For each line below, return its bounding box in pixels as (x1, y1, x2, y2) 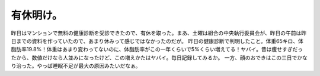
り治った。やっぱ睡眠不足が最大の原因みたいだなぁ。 (11, 62, 141, 70)
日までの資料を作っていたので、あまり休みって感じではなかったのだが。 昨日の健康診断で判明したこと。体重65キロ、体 (11, 37, 303, 44)
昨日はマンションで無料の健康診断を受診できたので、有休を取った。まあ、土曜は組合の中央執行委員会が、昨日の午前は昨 (11, 29, 307, 37)
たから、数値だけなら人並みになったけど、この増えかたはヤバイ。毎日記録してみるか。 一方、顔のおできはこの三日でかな (11, 54, 308, 61)
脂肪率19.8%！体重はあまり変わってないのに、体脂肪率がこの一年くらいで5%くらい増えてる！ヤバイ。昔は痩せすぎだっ (11, 46, 303, 53)
